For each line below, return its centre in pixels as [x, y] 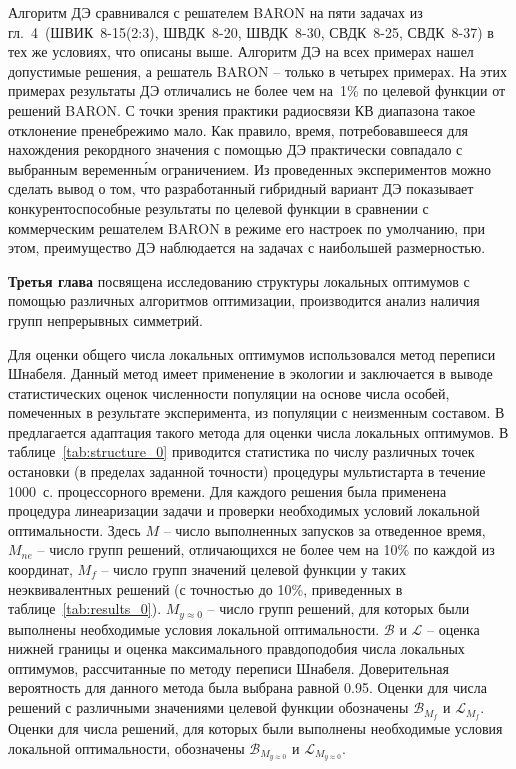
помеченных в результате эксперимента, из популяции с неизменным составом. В [256, 412]
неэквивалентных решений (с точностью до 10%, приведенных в [205, 588]
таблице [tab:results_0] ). [85, 608]
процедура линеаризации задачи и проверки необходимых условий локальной [244, 510]
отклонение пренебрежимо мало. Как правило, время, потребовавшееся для [238, 129]
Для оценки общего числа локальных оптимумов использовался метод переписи [252, 353]
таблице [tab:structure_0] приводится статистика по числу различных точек [241, 451]
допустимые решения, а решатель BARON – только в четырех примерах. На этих [257, 70]
